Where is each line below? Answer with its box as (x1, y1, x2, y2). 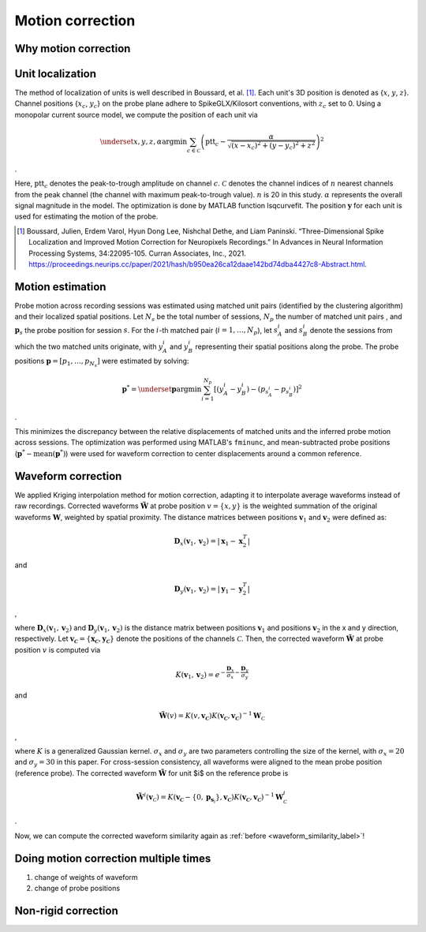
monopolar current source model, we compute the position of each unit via (14, 110, 258, 119)
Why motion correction (14, 42, 131, 55)
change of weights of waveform (34, 872, 138, 881)
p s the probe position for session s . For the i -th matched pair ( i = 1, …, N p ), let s (14, 325, 278, 337)
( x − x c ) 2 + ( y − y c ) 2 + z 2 (231, 139, 316, 152)
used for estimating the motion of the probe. (14, 211, 159, 221)
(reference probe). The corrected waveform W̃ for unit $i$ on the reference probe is (14, 768, 289, 777)
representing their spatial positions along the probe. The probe (195, 342, 399, 351)
